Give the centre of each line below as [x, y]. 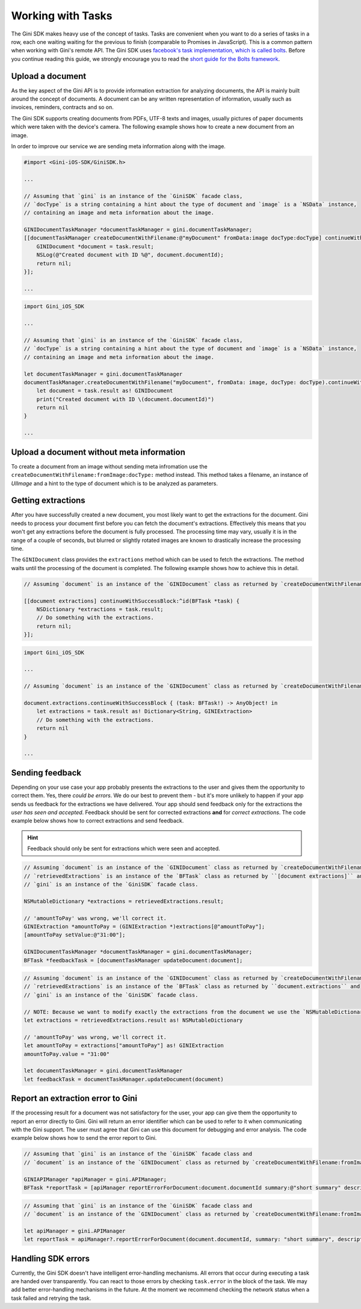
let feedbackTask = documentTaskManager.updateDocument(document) [124, 1079]
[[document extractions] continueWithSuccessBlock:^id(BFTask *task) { [132, 601]
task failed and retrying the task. [51, 1298]
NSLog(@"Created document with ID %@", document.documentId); [130, 255]
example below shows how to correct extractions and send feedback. [97, 821]
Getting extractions [48, 501]
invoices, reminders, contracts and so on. [63, 107]
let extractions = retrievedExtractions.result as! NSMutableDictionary [133, 1020]
